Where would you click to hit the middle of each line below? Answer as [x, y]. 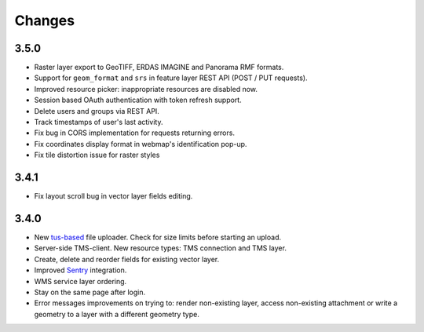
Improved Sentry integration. [80, 270]
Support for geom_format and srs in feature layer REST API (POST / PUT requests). [171, 78]
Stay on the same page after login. [90, 292]
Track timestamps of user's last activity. [99, 122]
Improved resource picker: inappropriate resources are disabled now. [146, 89]
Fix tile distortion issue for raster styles [97, 155]
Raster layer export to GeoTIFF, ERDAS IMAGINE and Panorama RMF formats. [159, 67]
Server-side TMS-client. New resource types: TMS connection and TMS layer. [160, 248]
